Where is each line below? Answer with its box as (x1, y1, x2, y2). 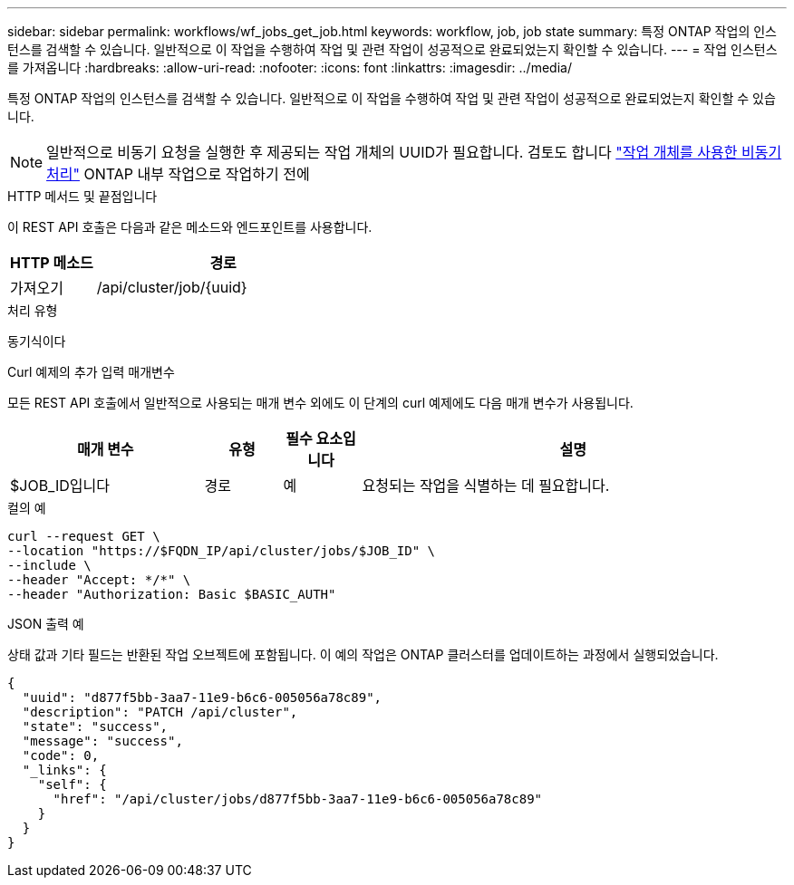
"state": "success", (22, 719, 169, 734)
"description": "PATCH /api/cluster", (22, 705, 298, 719)
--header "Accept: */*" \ (7, 572, 191, 587)
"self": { (37, 777, 107, 792)
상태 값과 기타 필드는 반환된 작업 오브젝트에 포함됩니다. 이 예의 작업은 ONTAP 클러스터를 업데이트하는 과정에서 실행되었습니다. (7, 647, 719, 662)
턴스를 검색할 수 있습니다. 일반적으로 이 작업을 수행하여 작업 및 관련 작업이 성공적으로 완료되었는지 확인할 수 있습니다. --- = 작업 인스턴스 (7, 42, 778, 57)
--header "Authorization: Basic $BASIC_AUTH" (7, 587, 336, 601)
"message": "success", (22, 734, 183, 748)
